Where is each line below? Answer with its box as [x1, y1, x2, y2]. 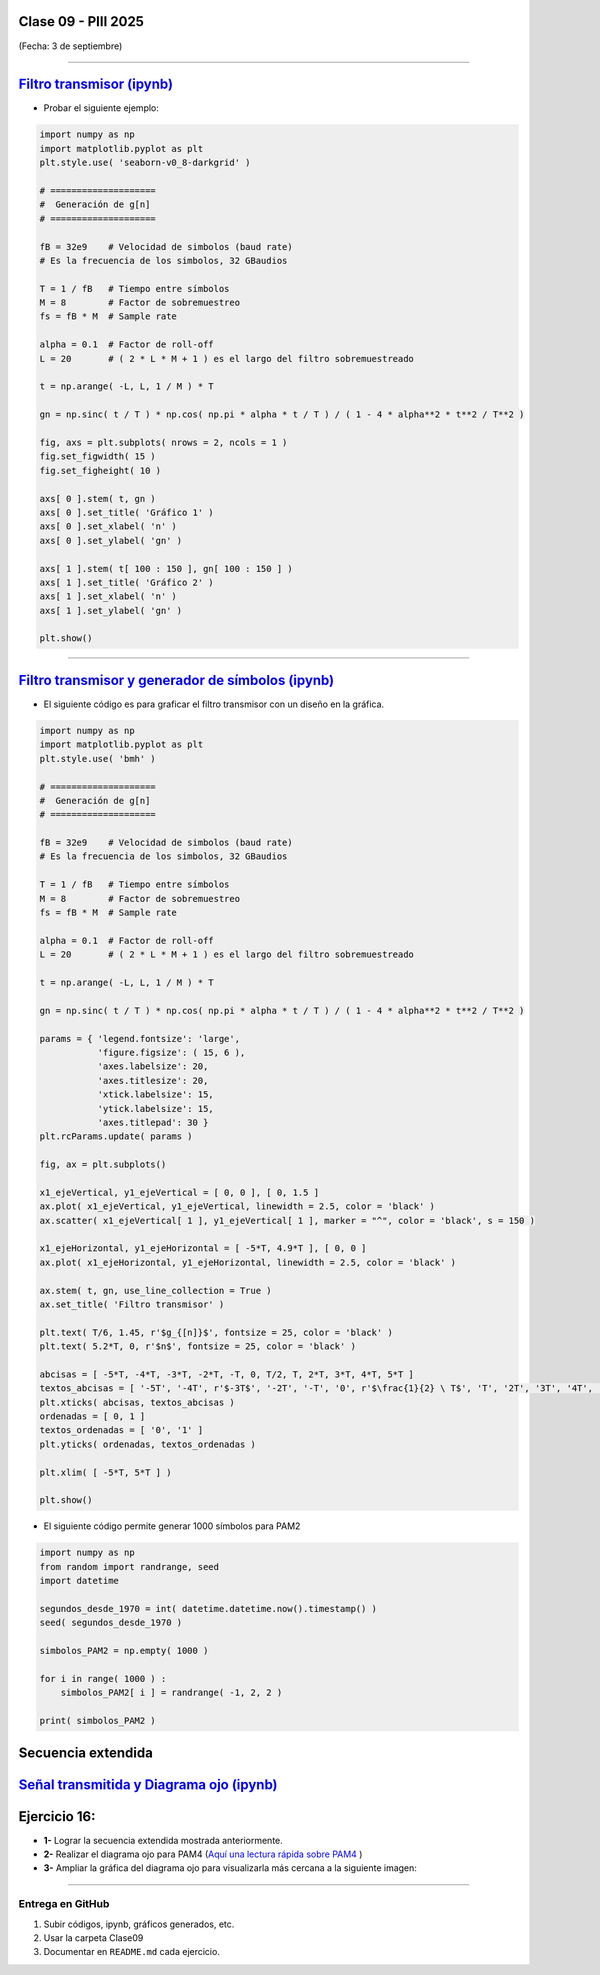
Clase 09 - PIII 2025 [18, 13, 145, 30]
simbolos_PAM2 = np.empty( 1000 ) [39, 1645, 209, 1657]
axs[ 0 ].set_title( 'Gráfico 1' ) [39, 506, 214, 518]
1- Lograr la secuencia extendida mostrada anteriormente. [43, 1834, 284, 1846]
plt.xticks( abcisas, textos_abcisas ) [39, 1396, 235, 1408]
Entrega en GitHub [18, 1897, 110, 1911]
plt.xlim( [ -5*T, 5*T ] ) [39, 1466, 172, 1478]
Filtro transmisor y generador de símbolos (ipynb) [18, 671, 335, 689]
